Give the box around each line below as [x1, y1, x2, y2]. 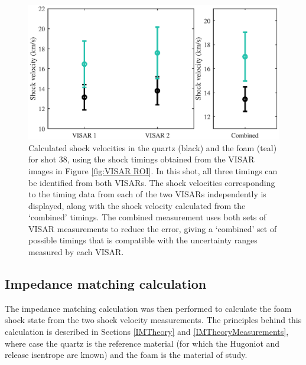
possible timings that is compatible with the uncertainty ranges [28, 234, 258, 246]
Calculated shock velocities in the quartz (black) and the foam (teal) [28, 141, 277, 154]
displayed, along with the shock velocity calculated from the [28, 199, 246, 211]
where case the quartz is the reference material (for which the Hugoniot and [5, 337, 280, 349]
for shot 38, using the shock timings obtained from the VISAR [28, 153, 255, 165]
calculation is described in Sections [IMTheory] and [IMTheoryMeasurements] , [5, 325, 289, 338]
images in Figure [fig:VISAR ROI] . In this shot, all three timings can [28, 164, 278, 177]
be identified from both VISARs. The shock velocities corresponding [28, 176, 275, 188]
